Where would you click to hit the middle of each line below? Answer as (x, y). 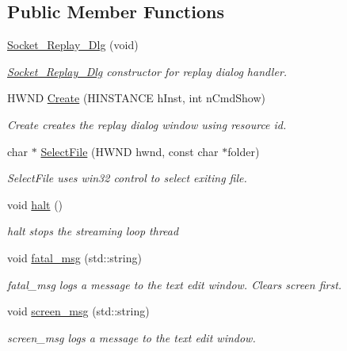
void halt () (35, 204)
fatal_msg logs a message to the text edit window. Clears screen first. (175, 284)
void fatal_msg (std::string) (74, 257)
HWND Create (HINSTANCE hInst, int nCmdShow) (137, 98)
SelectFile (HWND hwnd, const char (130, 151)
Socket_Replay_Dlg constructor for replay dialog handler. (147, 71)
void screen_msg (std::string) (78, 311)
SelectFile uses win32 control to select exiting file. (127, 178)
